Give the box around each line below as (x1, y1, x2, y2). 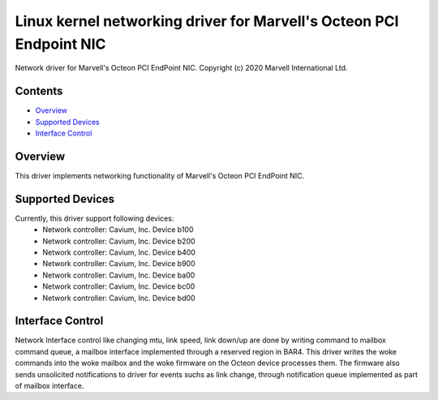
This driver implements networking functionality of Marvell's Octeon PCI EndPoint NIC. (15, 170, 305, 180)
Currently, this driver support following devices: (15, 213, 174, 223)
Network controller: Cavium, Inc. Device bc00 (42, 282, 195, 291)
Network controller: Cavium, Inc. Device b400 (42, 247, 196, 257)
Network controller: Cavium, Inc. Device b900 (42, 259, 195, 269)
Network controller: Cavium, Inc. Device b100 (42, 225, 194, 234)
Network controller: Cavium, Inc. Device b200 (42, 236, 195, 246)
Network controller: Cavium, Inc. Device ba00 (42, 270, 195, 280)
